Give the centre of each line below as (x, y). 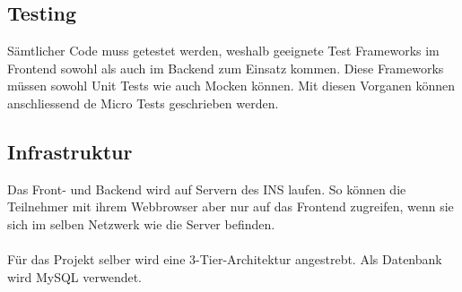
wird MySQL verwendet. (75, 276)
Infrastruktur (70, 151)
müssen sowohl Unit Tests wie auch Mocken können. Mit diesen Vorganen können (231, 86)
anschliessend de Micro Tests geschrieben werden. (143, 103)
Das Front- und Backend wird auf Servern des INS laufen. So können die (207, 189)
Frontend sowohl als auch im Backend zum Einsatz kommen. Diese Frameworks (226, 68)
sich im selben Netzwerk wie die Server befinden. (141, 223)
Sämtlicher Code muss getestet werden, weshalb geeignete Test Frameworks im (223, 51)
